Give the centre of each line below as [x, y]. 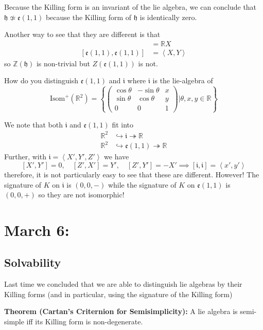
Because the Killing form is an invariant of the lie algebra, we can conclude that [130, 7]
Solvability [33, 262]
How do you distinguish [41, 80]
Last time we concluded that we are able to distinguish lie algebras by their [123, 284]
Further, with [25, 157]
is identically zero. [168, 17]
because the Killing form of [89, 17]
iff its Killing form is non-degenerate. [85, 322]
